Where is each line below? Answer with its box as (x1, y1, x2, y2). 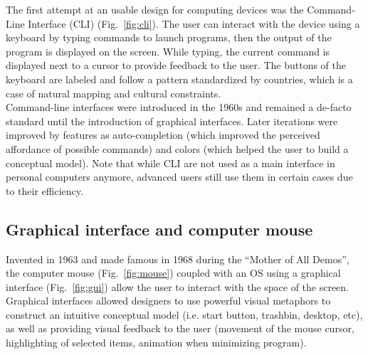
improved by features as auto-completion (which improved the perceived (6, 127, 320, 142)
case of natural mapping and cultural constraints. (6, 85, 221, 100)
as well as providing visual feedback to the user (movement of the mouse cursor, (6, 321, 354, 336)
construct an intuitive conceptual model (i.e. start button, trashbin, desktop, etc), (6, 307, 363, 322)
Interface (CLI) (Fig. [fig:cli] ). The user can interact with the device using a (28, 16, 360, 31)
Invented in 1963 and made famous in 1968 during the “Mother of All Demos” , (6, 251, 349, 266)
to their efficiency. (6, 183, 83, 198)
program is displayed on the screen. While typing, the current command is (6, 43, 330, 58)
